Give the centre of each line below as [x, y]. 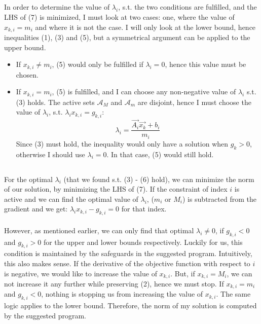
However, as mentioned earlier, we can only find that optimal [99, 230]
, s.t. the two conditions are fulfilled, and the [188, 7]
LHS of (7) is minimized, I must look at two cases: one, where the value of [119, 16]
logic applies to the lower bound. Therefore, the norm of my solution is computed [130, 305]
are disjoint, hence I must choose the [194, 102]
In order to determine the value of [57, 7]
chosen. [27, 74]
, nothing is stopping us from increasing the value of [122, 294]
